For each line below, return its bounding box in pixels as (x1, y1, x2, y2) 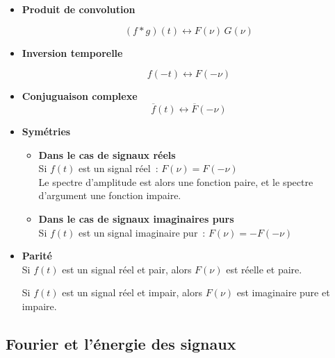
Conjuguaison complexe (22, 89, 138, 103)
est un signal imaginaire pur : (79, 225, 206, 239)
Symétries (22, 124, 71, 138)
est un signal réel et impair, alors (62, 285, 202, 300)
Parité (22, 248, 52, 263)
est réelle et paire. (226, 262, 302, 276)
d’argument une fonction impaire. (38, 188, 181, 203)
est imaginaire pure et (236, 285, 330, 300)
